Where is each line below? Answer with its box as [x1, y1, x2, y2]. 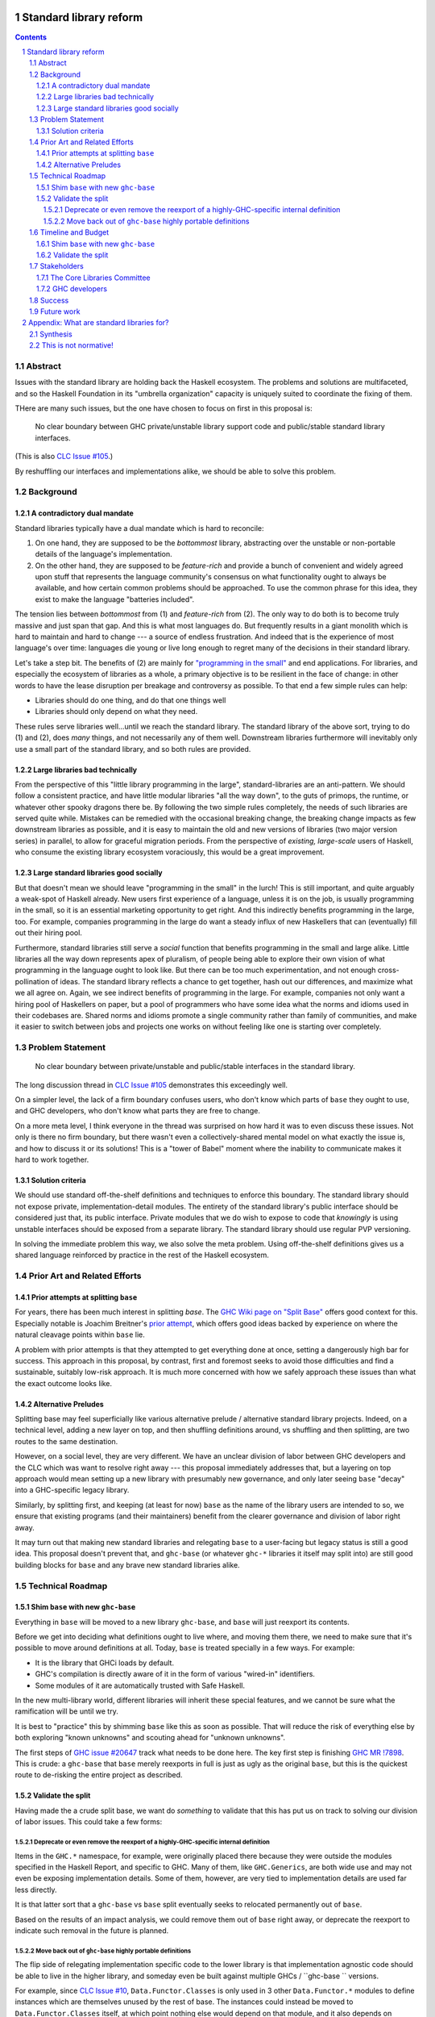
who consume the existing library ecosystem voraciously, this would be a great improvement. [14, 847, 325, 857]
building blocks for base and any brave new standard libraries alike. [14, 1560, 241, 1569]
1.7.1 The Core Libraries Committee [36, 273, 151, 282]
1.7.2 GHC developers [36, 284, 108, 294]
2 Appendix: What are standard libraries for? [22, 318, 169, 328]
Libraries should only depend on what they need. [35, 707, 198, 716]
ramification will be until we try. [14, 1706, 118, 1716]
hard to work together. [14, 1155, 89, 1165]
